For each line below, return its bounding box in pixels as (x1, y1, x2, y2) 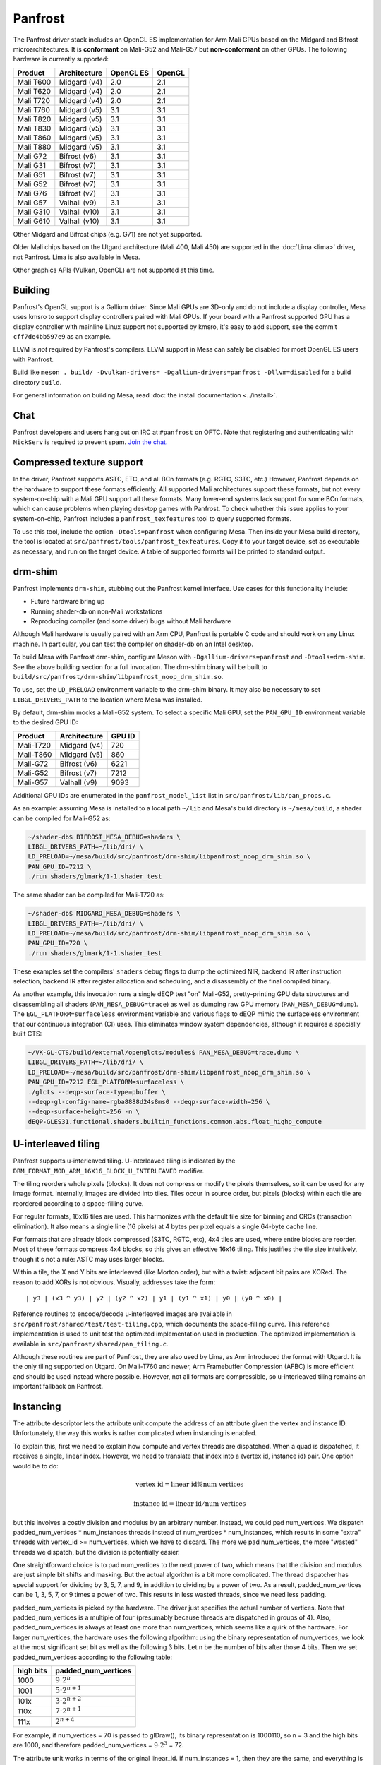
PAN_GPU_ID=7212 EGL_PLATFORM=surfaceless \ (28, 1078, 185, 1087)
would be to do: (13, 1461, 59, 1470)
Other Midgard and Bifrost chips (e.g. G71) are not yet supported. (13, 229, 202, 238)
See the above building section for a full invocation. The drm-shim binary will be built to (13, 662, 267, 671)
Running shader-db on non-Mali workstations (30, 607, 163, 616)
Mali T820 (17, 114, 52, 124)
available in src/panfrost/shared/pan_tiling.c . (13, 1339, 169, 1348)
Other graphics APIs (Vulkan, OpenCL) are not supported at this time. (13, 265, 214, 274)
